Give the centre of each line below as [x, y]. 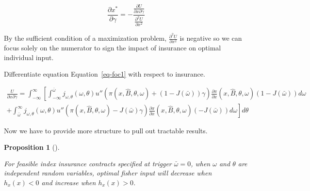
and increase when [69, 182]
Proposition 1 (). [32, 147]
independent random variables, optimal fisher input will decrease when [108, 173]
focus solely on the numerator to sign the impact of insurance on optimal [113, 48]
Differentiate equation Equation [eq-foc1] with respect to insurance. [105, 73]
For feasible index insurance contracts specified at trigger [88, 163]
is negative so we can [211, 38]
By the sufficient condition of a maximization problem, [85, 38]
